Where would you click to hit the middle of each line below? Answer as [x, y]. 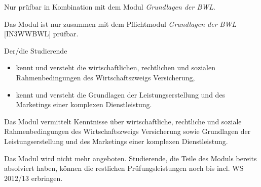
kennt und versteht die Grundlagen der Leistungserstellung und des [121, 94]
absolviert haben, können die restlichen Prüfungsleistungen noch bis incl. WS [124, 168]
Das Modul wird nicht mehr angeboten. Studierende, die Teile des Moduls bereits [130, 158]
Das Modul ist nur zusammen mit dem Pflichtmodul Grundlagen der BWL [120, 24]
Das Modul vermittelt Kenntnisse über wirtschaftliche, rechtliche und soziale [123, 121]
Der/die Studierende [36, 50]
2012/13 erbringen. [33, 178]
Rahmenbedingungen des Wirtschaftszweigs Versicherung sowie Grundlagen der [127, 131]
